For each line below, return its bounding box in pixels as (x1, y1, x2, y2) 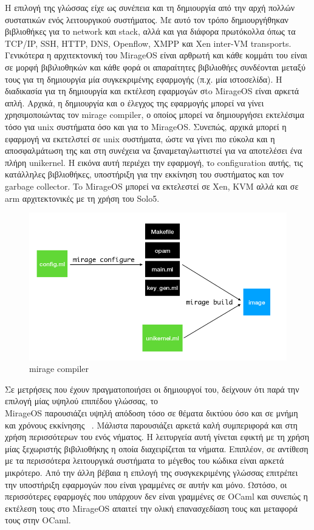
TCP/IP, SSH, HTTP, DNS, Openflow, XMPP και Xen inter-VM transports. (5, 36, 292, 49)
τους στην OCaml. (5, 514, 71, 526)
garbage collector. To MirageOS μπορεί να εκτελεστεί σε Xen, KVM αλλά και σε (5, 179, 299, 192)
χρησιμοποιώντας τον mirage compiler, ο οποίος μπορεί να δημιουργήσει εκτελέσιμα (5, 108, 304, 121)
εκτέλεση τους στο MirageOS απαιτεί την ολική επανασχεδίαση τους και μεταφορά (5, 501, 298, 514)
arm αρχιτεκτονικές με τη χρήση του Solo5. (5, 191, 160, 204)
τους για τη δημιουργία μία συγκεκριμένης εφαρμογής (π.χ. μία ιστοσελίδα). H (5, 72, 282, 85)
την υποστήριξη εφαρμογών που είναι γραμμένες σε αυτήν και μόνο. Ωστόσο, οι (5, 478, 287, 490)
